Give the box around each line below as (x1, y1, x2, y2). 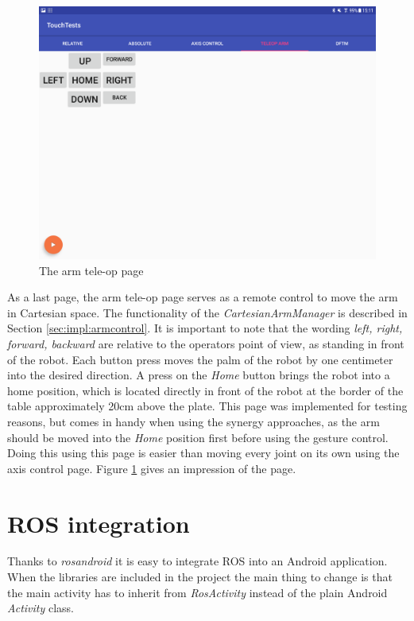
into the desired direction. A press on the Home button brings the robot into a (7, 367, 390, 383)
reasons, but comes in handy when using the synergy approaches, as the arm (7, 413, 380, 429)
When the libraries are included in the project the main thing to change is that (7, 569, 393, 585)
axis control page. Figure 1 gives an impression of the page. (7, 460, 296, 476)
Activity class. (7, 600, 74, 616)
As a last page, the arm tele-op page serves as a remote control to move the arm (7, 289, 398, 305)
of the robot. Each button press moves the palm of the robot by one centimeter (7, 351, 393, 367)
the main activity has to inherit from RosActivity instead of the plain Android (7, 584, 388, 600)
